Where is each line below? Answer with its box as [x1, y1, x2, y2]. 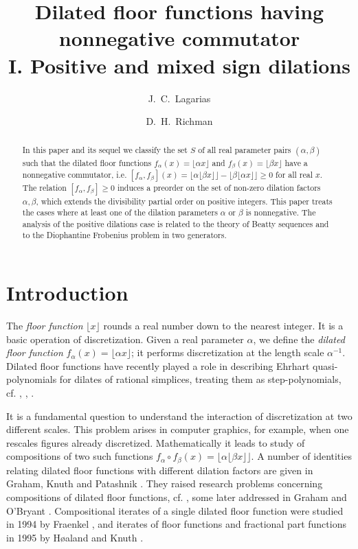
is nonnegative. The [245, 207, 316, 218]
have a [284, 156, 308, 168]
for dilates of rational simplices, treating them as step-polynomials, [59, 372, 342, 386]
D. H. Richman [146, 114, 213, 128]
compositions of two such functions [6, 449, 153, 463]
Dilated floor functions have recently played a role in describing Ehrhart [6, 358, 310, 373]
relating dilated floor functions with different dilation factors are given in [6, 463, 313, 477]
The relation [22, 182, 67, 194]
